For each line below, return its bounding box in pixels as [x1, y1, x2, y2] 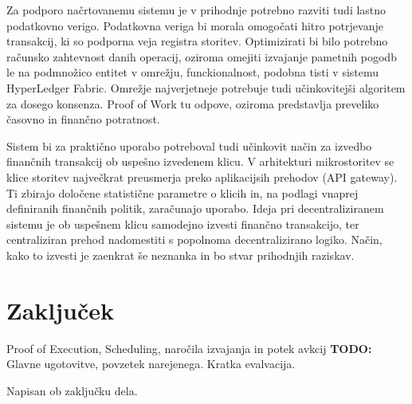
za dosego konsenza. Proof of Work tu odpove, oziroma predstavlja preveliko [6, 95, 379, 112]
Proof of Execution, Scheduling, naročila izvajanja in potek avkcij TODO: [6, 339, 372, 356]
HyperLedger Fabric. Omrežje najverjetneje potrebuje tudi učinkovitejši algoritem [6, 79, 406, 96]
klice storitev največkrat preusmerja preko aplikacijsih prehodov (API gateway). [6, 168, 398, 185]
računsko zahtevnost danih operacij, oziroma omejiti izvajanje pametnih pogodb [6, 48, 397, 65]
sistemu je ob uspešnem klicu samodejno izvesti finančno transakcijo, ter [6, 215, 359, 232]
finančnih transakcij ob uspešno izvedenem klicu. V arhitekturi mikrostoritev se [6, 153, 394, 170]
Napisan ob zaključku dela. [6, 382, 138, 398]
